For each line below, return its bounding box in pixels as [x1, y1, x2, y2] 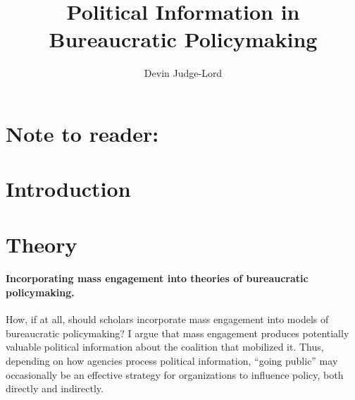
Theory [6, 229, 77, 258]
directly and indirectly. [6, 381, 104, 396]
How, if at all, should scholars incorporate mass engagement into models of [6, 312, 329, 327]
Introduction [6, 174, 131, 203]
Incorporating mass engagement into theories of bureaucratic [6, 271, 309, 286]
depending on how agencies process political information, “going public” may [6, 353, 338, 368]
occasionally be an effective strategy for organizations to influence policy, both [6, 367, 344, 382]
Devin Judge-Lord [144, 66, 223, 80]
